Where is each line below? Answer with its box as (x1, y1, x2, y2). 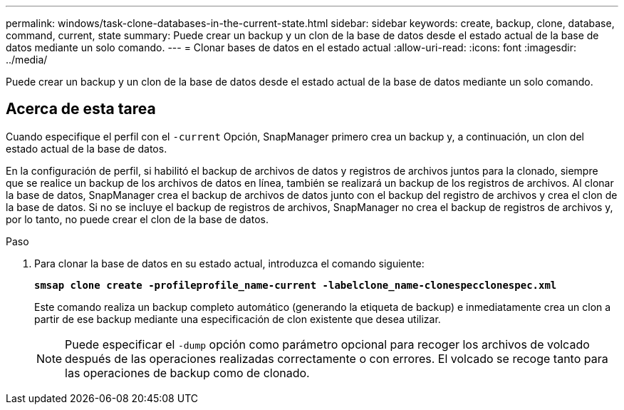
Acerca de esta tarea (6, 100, 156, 118)
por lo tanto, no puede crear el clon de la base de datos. (6, 212, 269, 225)
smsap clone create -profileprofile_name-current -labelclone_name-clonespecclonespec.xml (34, 279, 557, 291)
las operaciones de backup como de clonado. (65, 365, 310, 380)
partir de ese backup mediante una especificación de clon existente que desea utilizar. (34, 312, 441, 325)
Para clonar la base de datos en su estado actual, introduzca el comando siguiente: (34, 257, 425, 270)
